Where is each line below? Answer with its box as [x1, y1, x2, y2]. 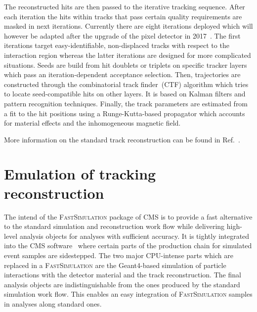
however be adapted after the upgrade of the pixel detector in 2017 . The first [4, 30, 241, 41]
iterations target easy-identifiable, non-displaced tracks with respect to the [4, 40, 229, 50]
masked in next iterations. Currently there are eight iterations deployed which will [4, 21, 253, 31]
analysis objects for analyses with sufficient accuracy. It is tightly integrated [19, 230, 250, 241]
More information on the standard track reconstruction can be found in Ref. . [4, 134, 240, 144]
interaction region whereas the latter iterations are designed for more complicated [4, 49, 251, 60]
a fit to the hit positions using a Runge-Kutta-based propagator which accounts [4, 108, 245, 118]
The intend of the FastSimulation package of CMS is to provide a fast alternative [4, 211, 253, 222]
